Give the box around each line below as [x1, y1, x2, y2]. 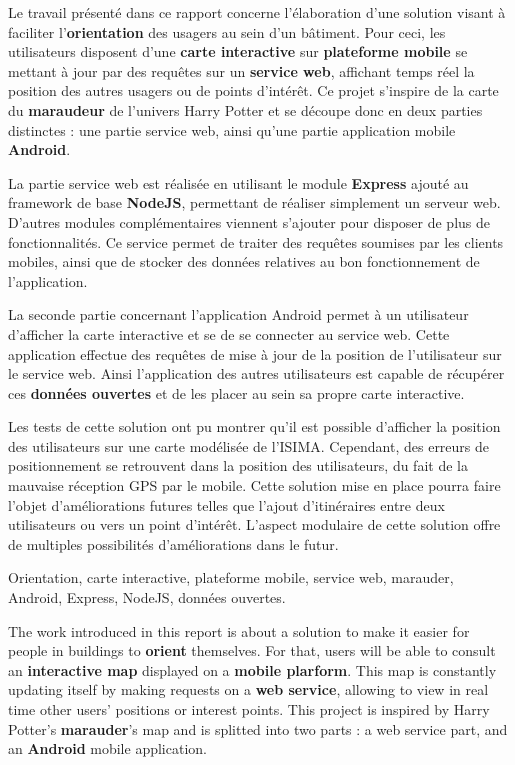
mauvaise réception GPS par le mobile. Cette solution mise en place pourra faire [8, 475, 501, 496]
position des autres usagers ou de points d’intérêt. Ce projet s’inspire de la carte [8, 80, 499, 101]
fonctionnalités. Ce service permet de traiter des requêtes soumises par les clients [8, 231, 504, 252]
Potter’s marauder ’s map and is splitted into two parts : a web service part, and [8, 718, 508, 739]
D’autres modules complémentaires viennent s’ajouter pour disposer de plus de [8, 211, 490, 232]
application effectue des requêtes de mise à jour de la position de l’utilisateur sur [8, 343, 502, 364]
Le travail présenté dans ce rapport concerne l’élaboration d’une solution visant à [8, 2, 506, 22]
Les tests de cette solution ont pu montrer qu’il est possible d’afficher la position [8, 416, 501, 437]
